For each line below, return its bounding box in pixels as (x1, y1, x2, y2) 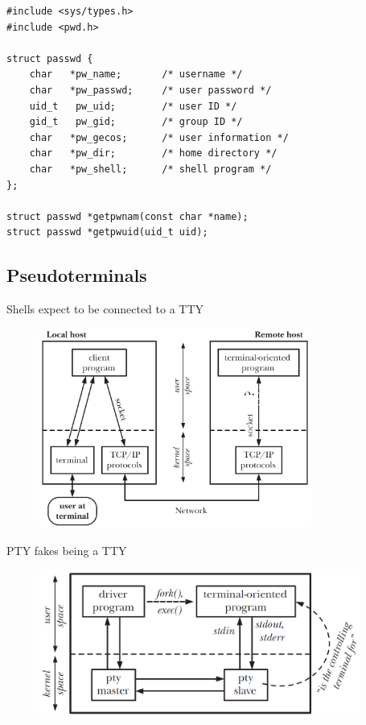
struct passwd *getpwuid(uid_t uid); (6, 226, 208, 238)
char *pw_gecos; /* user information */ (29, 131, 289, 143)
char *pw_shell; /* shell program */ (29, 163, 272, 175)
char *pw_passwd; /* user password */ (29, 84, 272, 96)
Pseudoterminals (6, 263, 147, 288)
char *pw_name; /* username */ (29, 68, 243, 81)
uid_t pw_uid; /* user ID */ (29, 100, 237, 112)
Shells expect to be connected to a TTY (6, 300, 204, 317)
